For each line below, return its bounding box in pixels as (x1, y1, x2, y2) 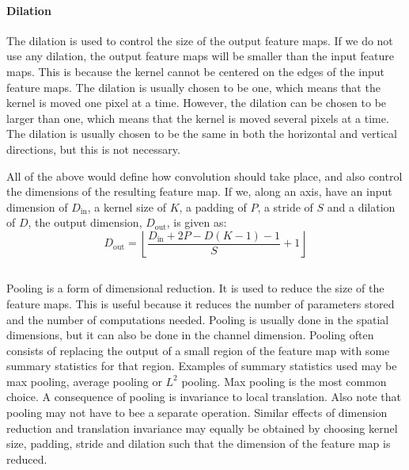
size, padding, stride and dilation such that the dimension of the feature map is (6, 435, 391, 452)
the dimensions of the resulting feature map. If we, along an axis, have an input (6, 183, 392, 200)
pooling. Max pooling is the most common (181, 373, 387, 389)
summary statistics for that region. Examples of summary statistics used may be (6, 357, 397, 374)
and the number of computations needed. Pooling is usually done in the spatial (6, 311, 389, 327)
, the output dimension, (28, 214, 142, 231)
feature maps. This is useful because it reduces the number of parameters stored (6, 295, 395, 311)
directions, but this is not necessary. (6, 140, 180, 157)
